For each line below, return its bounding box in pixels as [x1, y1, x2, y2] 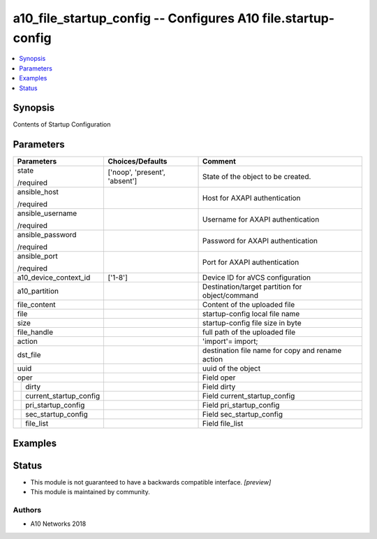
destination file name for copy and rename [202, 346, 342, 356]
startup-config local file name [202, 309, 300, 319]
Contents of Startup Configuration [13, 120, 111, 129]
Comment [202, 157, 237, 166]
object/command [202, 291, 258, 301]
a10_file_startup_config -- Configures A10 [13, 10, 260, 26]
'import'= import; [202, 336, 258, 346]
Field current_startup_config [202, 391, 295, 401]
